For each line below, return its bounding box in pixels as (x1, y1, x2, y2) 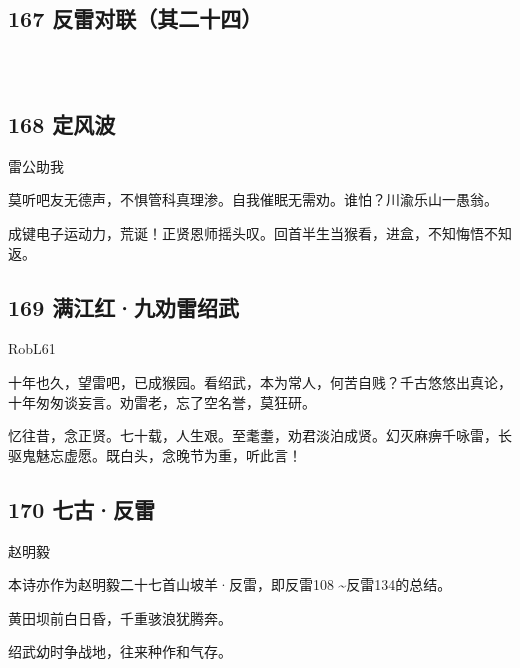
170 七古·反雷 (8, 493, 156, 524)
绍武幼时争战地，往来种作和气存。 (8, 641, 232, 662)
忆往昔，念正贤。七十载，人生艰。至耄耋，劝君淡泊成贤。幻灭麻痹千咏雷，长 (8, 425, 512, 446)
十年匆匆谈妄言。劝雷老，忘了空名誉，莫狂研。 (8, 391, 316, 412)
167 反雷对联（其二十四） (8, 3, 263, 34)
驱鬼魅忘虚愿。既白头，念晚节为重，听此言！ (8, 444, 302, 465)
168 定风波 (8, 108, 116, 139)
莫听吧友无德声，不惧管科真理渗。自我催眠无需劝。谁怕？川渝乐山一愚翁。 (8, 189, 498, 210)
